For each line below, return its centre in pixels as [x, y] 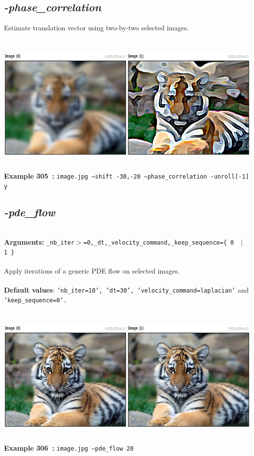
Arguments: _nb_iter [39, 242]
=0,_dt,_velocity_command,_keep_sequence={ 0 [159, 243]
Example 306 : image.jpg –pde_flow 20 [69, 447]
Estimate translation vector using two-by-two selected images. [96, 28]
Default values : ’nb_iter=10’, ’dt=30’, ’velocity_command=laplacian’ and [126, 290]
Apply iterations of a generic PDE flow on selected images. [92, 270]
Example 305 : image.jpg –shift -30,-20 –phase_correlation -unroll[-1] [127, 175]
